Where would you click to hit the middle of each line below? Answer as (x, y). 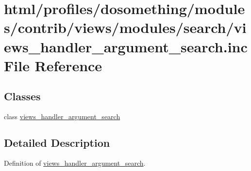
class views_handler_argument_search (62, 117)
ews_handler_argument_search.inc (126, 46)
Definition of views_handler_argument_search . (75, 163)
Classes (22, 96)
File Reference (53, 65)
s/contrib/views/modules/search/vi (125, 27)
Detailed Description (57, 143)
